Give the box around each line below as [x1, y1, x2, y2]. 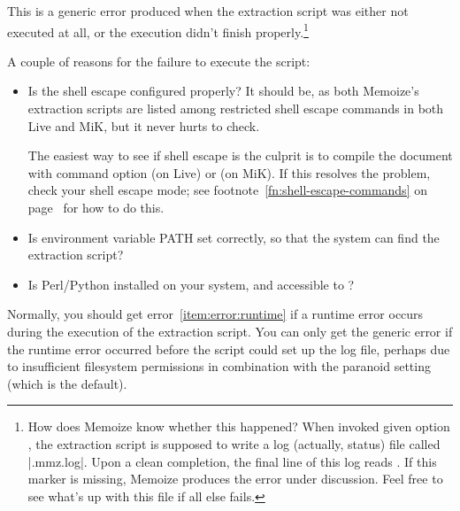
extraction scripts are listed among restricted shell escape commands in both [27, 99, 444, 118]
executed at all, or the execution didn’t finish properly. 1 [7, 19, 309, 41]
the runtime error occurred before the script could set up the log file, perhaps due [7, 339, 450, 358]
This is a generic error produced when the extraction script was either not [7, 2, 409, 19]
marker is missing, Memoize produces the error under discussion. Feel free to [27, 469, 443, 488]
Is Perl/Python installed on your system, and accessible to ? [27, 275, 355, 293]
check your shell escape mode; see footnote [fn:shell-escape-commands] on [27, 181, 427, 199]
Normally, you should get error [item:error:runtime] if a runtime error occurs [7, 305, 424, 323]
